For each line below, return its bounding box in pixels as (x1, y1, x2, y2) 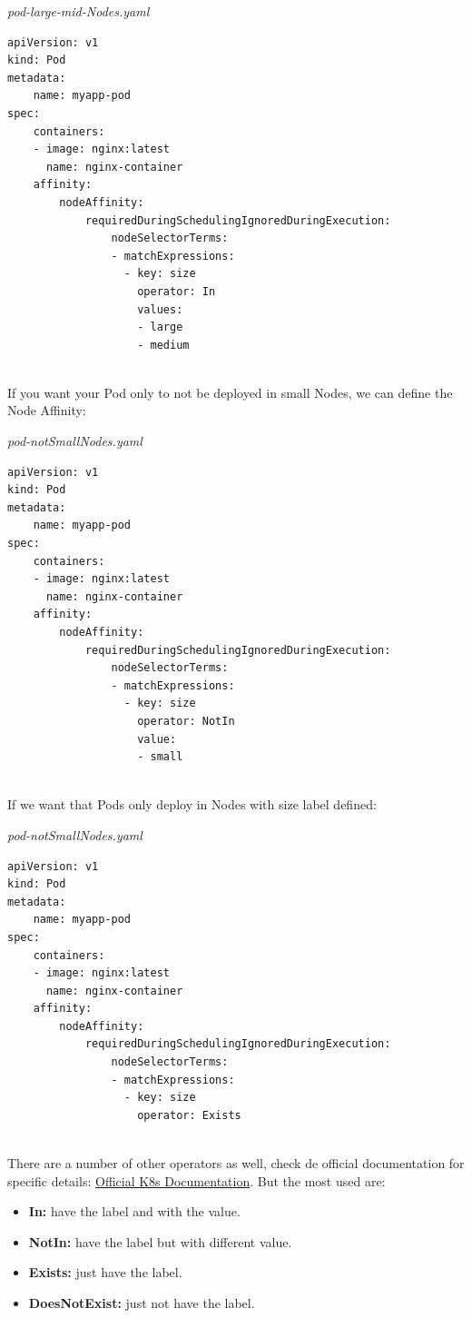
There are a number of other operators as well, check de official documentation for (7, 1154, 465, 1173)
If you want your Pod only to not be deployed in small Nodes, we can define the (7, 382, 453, 401)
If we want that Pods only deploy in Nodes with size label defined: (7, 795, 377, 814)
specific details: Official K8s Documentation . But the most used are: (7, 1171, 386, 1190)
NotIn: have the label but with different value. (28, 1232, 292, 1251)
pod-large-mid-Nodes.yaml (7, 2, 150, 20)
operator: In (137, 284, 216, 298)
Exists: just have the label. (28, 1263, 182, 1282)
